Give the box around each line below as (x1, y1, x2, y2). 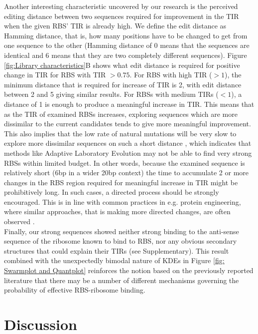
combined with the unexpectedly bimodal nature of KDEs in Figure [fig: (4, 255, 225, 266)
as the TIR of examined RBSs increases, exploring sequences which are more (4, 108, 238, 119)
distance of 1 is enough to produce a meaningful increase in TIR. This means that (4, 98, 255, 109)
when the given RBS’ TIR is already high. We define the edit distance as (4, 20, 227, 31)
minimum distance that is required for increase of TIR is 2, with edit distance (4, 79, 242, 89)
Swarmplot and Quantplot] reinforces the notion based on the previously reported (4, 265, 254, 276)
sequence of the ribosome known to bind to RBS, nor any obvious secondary (4, 236, 237, 246)
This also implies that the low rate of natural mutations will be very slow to (4, 128, 237, 138)
